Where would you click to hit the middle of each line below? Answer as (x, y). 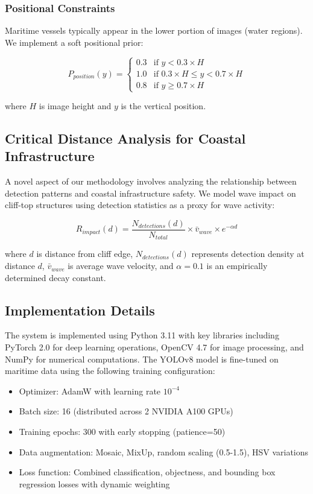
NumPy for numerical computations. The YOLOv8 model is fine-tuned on (142, 359)
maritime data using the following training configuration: (110, 371)
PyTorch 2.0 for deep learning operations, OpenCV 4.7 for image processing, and (154, 347)
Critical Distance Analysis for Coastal (125, 138)
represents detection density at (248, 254)
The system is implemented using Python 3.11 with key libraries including (142, 335)
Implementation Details (80, 310)
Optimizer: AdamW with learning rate (90, 391)
